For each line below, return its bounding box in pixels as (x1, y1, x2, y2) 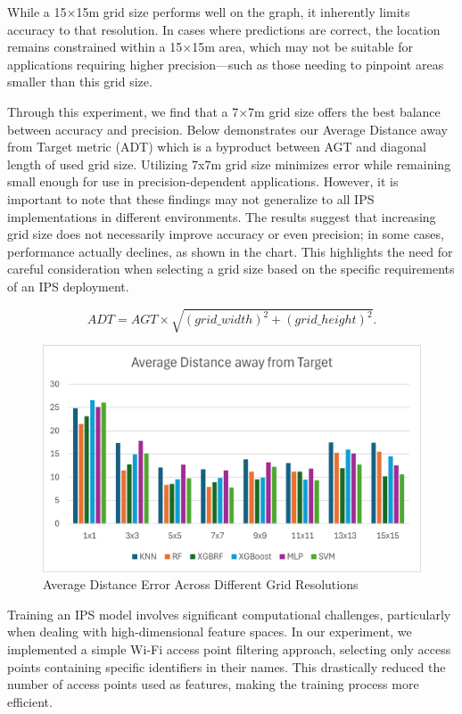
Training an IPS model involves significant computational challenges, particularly (7, 604, 451, 623)
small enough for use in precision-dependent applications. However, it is (7, 172, 399, 191)
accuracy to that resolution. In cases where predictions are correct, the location (7, 20, 441, 38)
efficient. (7, 692, 53, 710)
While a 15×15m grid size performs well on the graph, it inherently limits (7, 3, 410, 21)
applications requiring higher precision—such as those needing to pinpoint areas (7, 54, 444, 73)
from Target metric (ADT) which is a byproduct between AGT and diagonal (7, 137, 426, 156)
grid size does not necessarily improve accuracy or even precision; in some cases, (7, 225, 444, 243)
